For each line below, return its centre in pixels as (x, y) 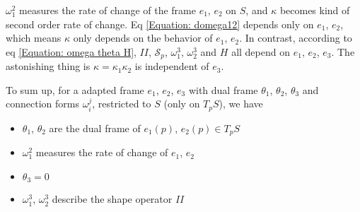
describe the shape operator (112, 199)
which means (34, 38)
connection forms (42, 104)
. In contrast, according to (296, 38)
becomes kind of (315, 10)
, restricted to (122, 104)
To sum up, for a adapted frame (75, 89)
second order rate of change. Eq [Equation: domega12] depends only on (160, 24)
